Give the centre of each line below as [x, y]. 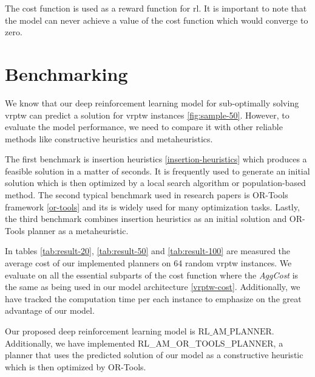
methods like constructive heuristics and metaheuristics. [109, 138]
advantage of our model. [50, 310]
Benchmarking [66, 73]
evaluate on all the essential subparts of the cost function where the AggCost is [152, 275]
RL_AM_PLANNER [235, 332]
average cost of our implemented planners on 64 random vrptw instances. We [148, 263]
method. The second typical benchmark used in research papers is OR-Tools [147, 195]
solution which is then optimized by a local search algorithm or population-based [155, 183]
